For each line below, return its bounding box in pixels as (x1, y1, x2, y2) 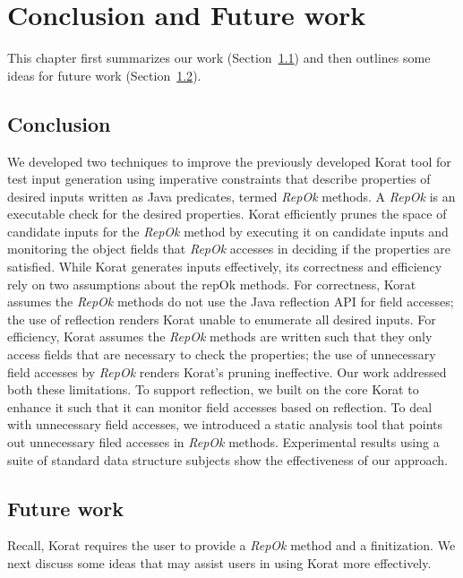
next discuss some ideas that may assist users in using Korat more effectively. (7, 554, 432, 572)
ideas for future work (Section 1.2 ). (7, 65, 201, 84)
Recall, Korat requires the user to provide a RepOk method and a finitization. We (7, 536, 456, 555)
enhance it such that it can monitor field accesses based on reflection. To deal (7, 397, 433, 416)
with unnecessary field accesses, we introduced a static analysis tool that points (7, 415, 443, 434)
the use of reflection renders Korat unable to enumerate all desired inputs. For (7, 309, 436, 328)
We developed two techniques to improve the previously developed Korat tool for (7, 151, 451, 170)
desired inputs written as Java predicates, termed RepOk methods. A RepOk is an (7, 186, 456, 205)
